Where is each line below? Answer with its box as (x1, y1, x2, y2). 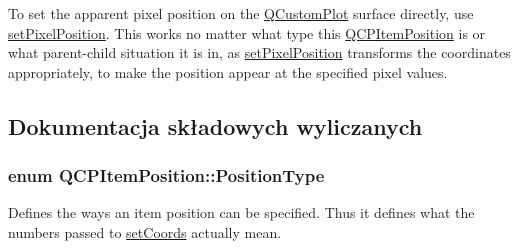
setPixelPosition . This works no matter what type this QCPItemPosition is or (8, 22, 486, 43)
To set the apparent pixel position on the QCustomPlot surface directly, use (8, 3, 474, 23)
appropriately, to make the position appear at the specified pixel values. (8, 61, 448, 82)
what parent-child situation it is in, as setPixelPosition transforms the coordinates (8, 42, 511, 63)
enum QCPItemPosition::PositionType (8, 163, 325, 188)
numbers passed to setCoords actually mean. (8, 221, 282, 242)
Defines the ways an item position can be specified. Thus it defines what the (8, 202, 475, 223)
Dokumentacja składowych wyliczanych (8, 110, 423, 141)
